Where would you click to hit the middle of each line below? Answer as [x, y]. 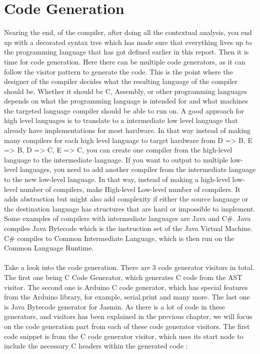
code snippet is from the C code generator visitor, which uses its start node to [124, 336]
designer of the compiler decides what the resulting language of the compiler [121, 81]
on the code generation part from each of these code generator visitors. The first [127, 326]
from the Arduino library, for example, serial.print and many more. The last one [127, 297]
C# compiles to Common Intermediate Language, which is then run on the [119, 238]
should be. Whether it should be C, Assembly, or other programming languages [126, 91]
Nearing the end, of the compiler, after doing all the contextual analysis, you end [128, 32]
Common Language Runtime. [49, 248]
